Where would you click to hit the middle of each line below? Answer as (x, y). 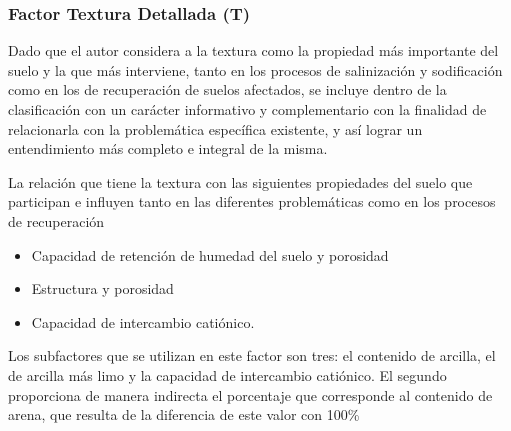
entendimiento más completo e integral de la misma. (168, 148)
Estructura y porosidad (102, 288)
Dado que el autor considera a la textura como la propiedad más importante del (253, 50)
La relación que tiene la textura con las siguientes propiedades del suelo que (240, 181)
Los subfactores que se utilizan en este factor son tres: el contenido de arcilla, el (252, 355)
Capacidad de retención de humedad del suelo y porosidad (210, 254)
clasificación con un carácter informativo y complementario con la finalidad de (247, 109)
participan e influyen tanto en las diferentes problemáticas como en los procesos (252, 201)
